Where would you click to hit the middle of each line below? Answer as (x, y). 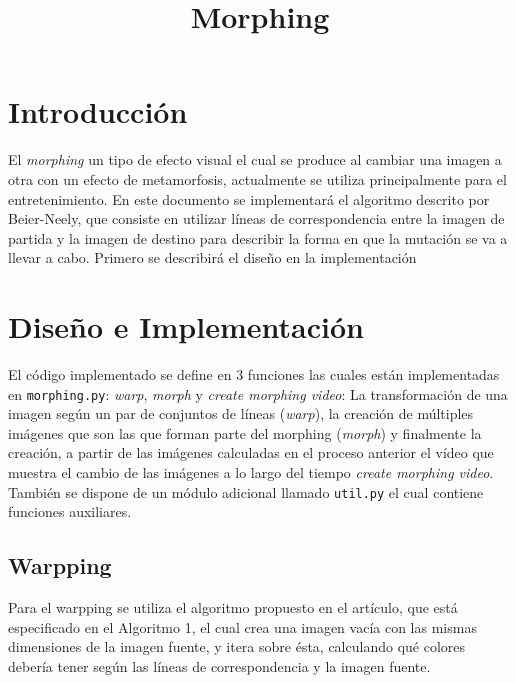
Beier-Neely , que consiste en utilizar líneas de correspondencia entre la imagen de (256, 218)
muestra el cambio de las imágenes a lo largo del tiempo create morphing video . (251, 472)
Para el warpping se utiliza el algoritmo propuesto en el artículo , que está (233, 607)
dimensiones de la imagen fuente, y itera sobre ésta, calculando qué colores (237, 646)
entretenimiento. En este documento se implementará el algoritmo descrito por (249, 198)
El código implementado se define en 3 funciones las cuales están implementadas (254, 374)
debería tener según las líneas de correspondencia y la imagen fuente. (219, 665)
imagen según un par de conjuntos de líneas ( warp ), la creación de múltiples (241, 413)
